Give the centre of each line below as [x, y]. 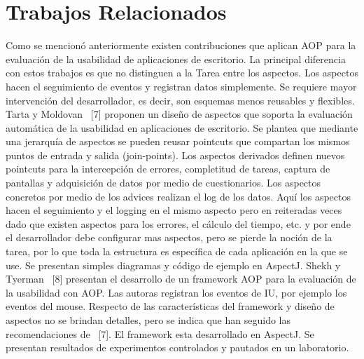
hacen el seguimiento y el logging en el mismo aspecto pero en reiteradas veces [174, 210]
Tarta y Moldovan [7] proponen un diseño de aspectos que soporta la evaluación [179, 114]
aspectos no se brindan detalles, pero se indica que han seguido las [148, 320]
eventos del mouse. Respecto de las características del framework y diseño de [170, 306]
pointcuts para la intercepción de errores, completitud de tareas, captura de [168, 169]
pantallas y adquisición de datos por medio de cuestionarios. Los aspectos [163, 183]
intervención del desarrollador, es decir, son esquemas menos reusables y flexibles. [180, 100]
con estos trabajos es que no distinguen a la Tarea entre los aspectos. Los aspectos [182, 73]
